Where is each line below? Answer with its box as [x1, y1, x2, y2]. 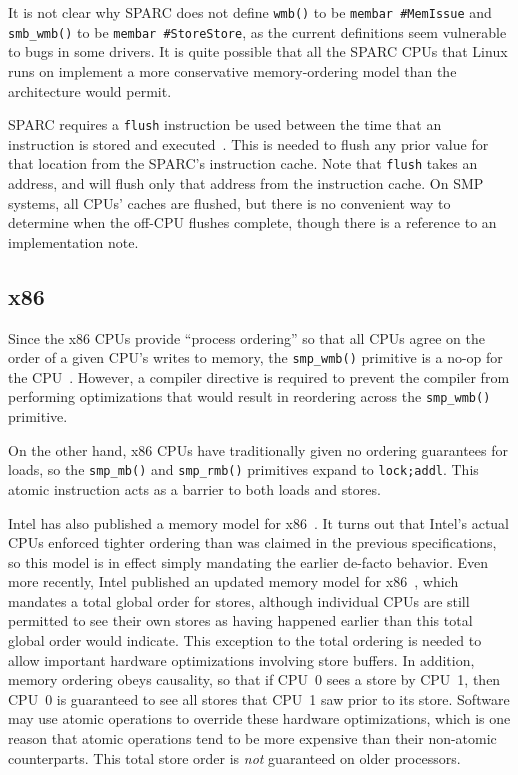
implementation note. [8, 231, 139, 252]
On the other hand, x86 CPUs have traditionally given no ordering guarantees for [8, 439, 508, 460]
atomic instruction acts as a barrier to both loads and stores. [8, 478, 381, 499]
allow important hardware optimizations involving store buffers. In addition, [8, 649, 475, 670]
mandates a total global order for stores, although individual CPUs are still [8, 590, 470, 611]
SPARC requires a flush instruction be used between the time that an [8, 114, 442, 135]
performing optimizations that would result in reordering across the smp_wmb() [8, 386, 491, 407]
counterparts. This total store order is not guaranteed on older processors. [8, 747, 461, 768]
